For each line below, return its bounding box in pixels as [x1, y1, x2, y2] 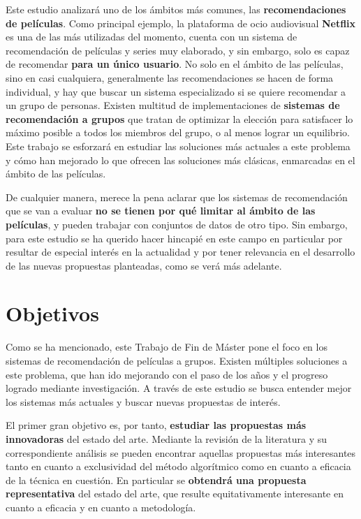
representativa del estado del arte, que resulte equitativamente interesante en [6, 486, 344, 501]
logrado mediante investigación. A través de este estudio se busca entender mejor [6, 381, 352, 395]
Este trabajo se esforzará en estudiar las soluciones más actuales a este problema [6, 138, 351, 153]
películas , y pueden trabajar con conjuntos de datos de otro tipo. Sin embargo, [6, 217, 348, 231]
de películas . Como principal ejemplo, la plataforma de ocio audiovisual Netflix [6, 15, 356, 30]
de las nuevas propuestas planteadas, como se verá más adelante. [6, 258, 282, 272]
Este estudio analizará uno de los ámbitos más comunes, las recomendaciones [6, 2, 346, 16]
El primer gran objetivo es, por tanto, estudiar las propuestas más [6, 418, 307, 432]
